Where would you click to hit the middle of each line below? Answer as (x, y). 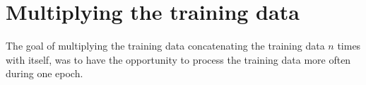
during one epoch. (45, 73)
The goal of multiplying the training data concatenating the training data (165, 46)
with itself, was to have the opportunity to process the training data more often (178, 59)
